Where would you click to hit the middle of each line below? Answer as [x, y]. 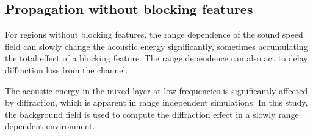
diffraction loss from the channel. [67, 70]
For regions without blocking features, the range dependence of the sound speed [154, 34]
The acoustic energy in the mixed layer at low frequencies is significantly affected [156, 90]
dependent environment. [50, 126]
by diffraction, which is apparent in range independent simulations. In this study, [156, 102]
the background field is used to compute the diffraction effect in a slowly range [152, 114]
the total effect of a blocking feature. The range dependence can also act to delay [156, 58]
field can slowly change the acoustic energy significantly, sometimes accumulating [156, 46]
